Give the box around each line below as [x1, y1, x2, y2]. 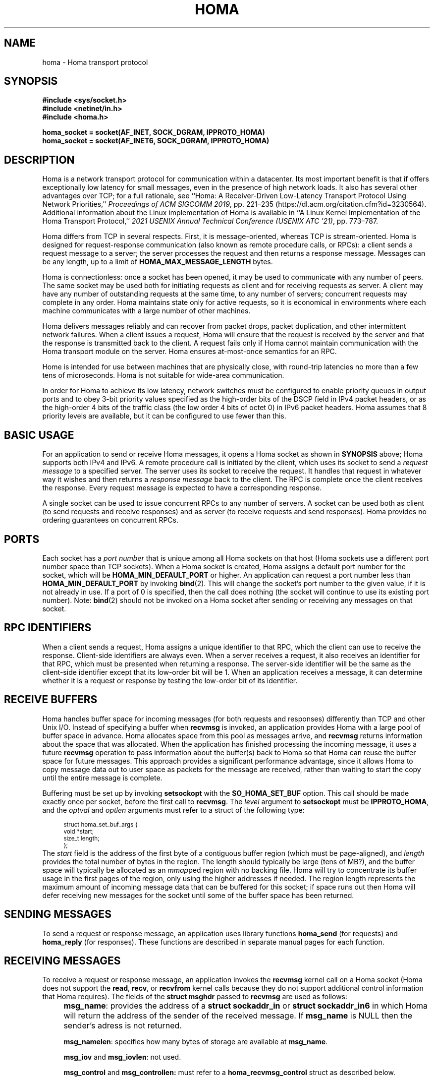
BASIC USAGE [4, 428, 74, 441]
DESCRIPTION [4, 153, 75, 166]
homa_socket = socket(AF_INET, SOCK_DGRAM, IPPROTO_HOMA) [42, 128, 265, 137]
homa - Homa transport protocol [42, 58, 148, 66]
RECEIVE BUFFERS [4, 693, 98, 706]
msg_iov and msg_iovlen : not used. [63, 1053, 181, 1062]
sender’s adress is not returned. [63, 1020, 182, 1031]
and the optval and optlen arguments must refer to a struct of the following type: [42, 805, 305, 814]
